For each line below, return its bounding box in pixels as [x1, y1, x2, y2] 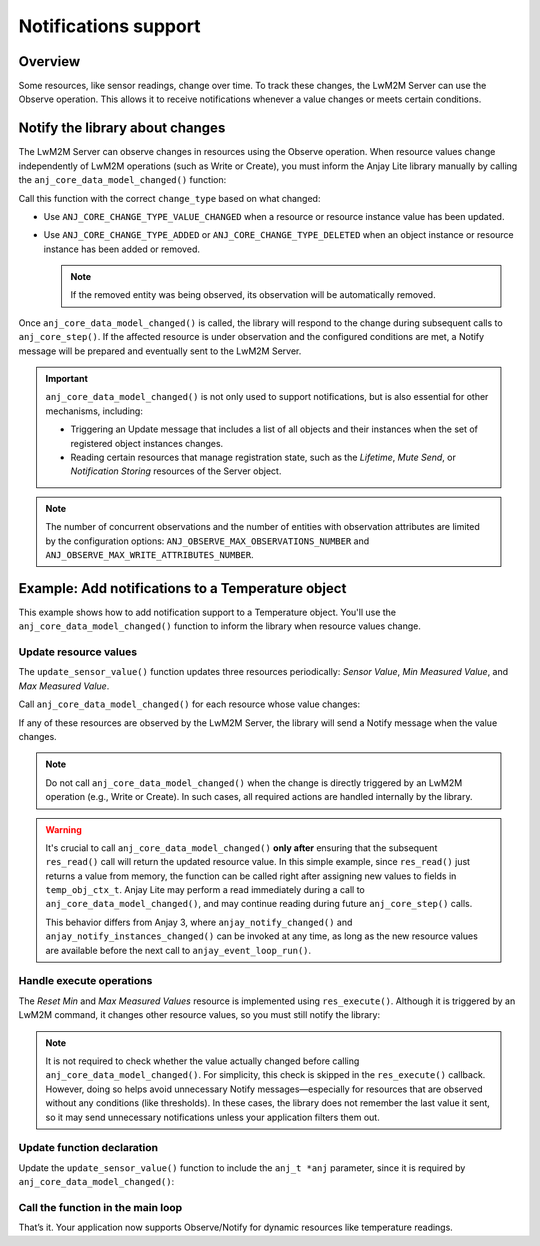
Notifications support [18, 15, 201, 37]
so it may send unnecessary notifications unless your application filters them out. [45, 1111, 380, 1123]
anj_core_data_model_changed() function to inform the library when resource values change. [18, 620, 422, 632]
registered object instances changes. [70, 437, 224, 449]
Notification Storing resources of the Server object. [70, 465, 282, 477]
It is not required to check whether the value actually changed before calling [45, 1055, 360, 1067]
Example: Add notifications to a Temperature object [18, 580, 347, 597]
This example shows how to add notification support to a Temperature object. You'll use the [18, 606, 397, 618]
